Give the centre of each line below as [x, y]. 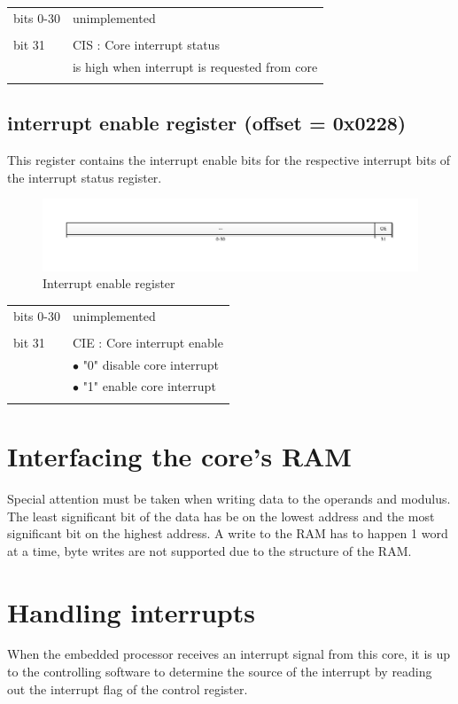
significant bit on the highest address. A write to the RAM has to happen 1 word [228, 533]
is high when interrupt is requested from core [195, 66]
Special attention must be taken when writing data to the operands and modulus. [229, 498]
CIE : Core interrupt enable [147, 342]
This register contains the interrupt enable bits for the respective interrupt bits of [229, 160]
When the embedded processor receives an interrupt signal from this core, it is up [229, 654]
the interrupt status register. [85, 177]
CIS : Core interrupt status [146, 44]
